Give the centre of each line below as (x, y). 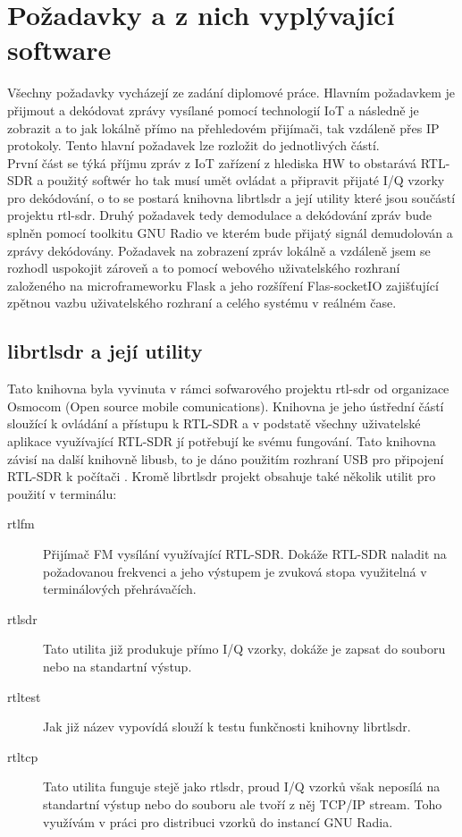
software (59, 50)
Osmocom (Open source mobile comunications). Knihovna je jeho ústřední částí (226, 406)
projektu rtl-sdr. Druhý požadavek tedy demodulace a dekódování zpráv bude (219, 215)
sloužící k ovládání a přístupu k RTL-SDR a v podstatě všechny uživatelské (214, 423)
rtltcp (23, 756)
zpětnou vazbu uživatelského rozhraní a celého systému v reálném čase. (202, 303)
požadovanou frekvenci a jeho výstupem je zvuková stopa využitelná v (235, 571)
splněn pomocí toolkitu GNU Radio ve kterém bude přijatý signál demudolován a (230, 233)
